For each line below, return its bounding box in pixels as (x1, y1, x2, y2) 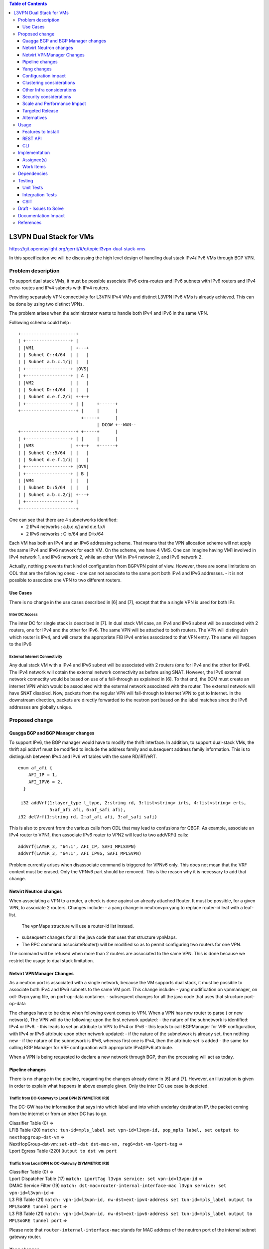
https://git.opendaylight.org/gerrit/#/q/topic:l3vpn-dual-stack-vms (9, 246, 145, 252)
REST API (22, 135, 42, 142)
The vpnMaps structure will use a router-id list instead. (21, 923, 134, 929)
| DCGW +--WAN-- (96, 422, 136, 427)
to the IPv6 (9, 641, 32, 647)
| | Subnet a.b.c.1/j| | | (18, 359, 89, 365)
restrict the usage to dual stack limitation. (9, 957, 94, 964)
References (18, 220, 42, 226)
